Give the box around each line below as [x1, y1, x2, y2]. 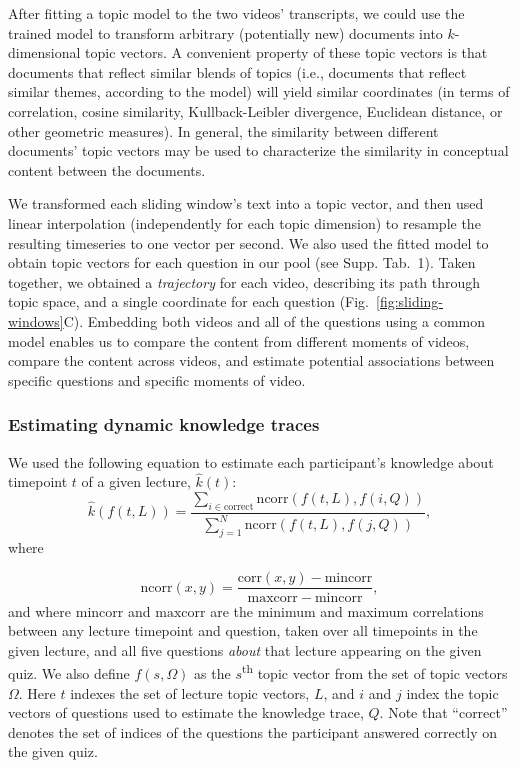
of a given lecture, [81, 471, 191, 492]
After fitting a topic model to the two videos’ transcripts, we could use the [8, 3, 465, 23]
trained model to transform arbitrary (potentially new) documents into [8, 22, 443, 43]
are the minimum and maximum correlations [210, 600, 484, 621]
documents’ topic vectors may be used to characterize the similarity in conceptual [8, 140, 509, 161]
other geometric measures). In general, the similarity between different [8, 120, 439, 141]
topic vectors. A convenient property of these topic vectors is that [85, 42, 488, 63]
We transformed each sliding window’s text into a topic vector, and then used [8, 193, 484, 214]
